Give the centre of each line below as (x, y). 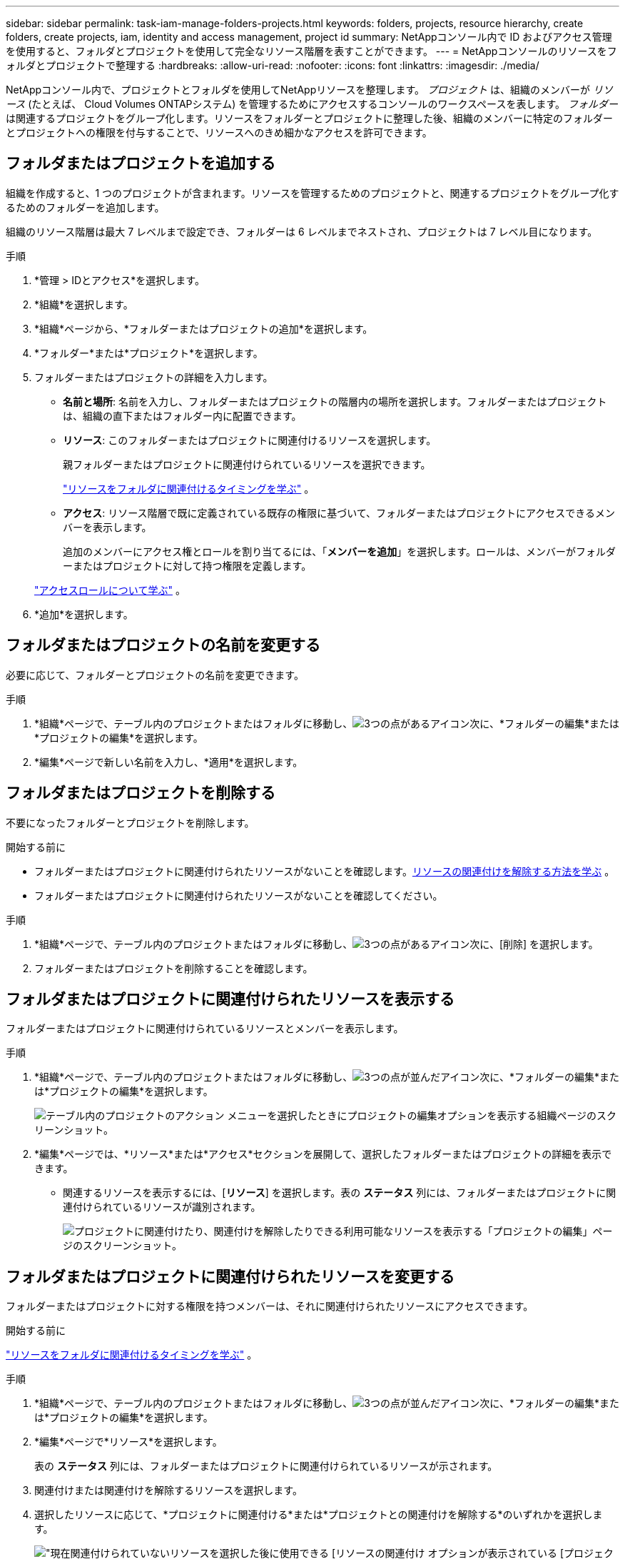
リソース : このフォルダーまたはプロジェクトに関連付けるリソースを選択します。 (250, 440)
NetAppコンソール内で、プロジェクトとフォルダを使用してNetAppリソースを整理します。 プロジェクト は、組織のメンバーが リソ (309, 90)
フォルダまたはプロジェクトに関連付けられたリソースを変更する (230, 1276)
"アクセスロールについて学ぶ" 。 (110, 590)
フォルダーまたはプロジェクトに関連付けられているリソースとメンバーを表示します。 (205, 1029)
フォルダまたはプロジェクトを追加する (141, 163)
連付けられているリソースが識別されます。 (162, 1207)
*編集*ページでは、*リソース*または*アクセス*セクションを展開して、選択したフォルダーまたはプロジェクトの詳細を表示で (323, 1154)
